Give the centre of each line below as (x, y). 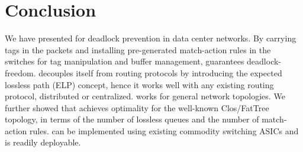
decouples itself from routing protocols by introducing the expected (160, 72)
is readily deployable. (43, 142)
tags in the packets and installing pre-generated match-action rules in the (138, 49)
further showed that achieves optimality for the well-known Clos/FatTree (137, 107)
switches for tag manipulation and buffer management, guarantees (125, 61)
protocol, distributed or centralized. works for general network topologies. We (145, 96)
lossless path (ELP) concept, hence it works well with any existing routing (139, 84)
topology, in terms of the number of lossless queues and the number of (132, 119)
